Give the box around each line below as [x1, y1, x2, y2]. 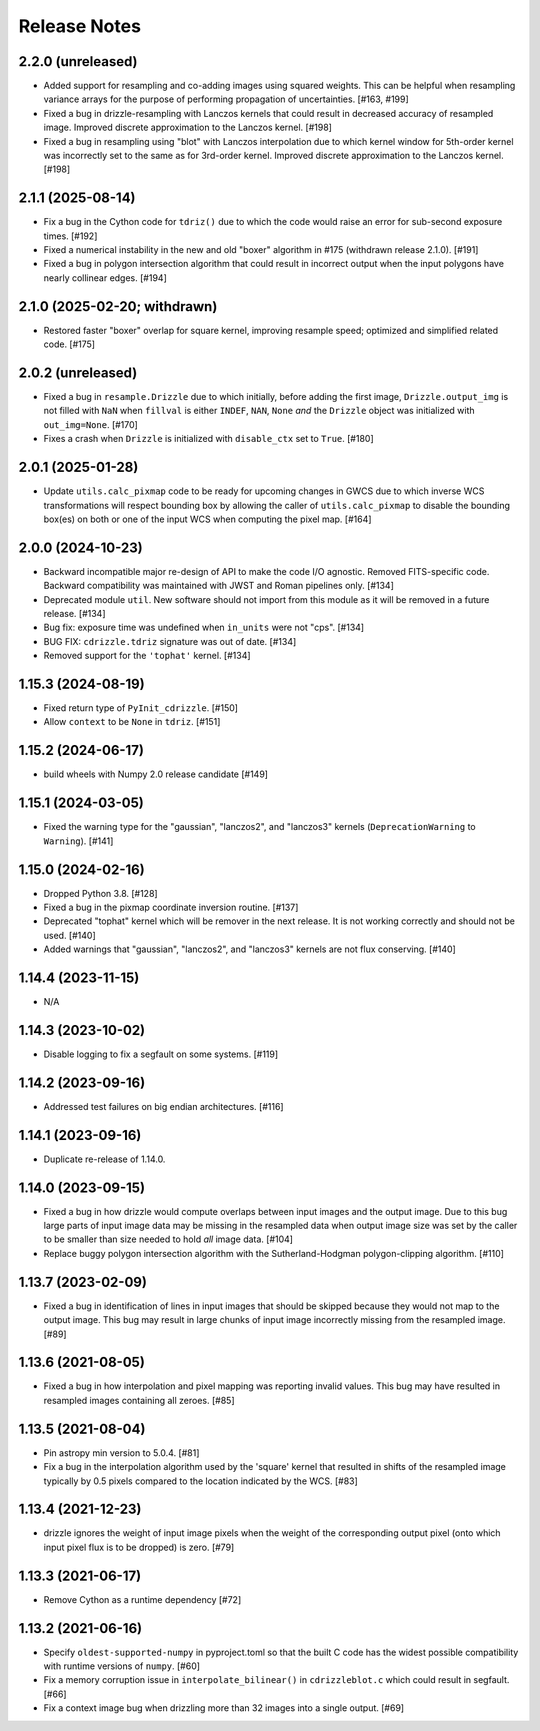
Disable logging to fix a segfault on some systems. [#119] [43, 1048, 279, 1060]
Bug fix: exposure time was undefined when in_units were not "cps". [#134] [43, 621, 365, 634]
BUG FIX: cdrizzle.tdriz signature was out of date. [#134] [43, 635, 297, 647]
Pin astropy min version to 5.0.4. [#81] [43, 1446, 200, 1459]
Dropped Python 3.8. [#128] [43, 887, 159, 899]
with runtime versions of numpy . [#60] [43, 1660, 200, 1672]
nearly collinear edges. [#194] [43, 271, 167, 284]
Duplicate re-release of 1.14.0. [43, 1153, 166, 1165]
